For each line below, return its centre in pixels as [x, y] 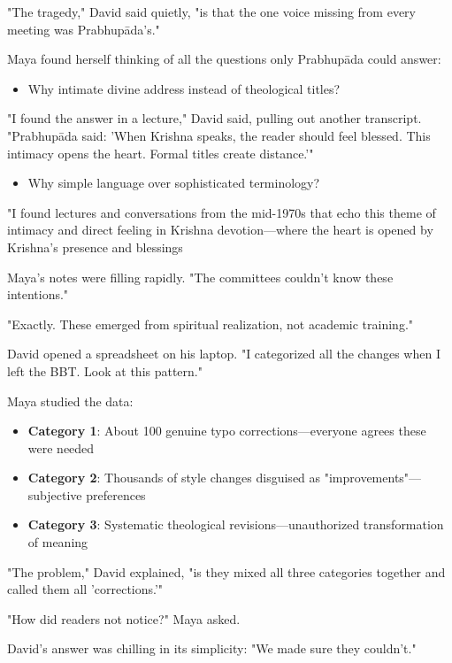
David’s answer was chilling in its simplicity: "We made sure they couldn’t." [212, 648]
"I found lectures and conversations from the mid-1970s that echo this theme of [222, 212]
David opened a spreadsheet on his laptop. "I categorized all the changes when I [224, 354]
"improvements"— [373, 478]
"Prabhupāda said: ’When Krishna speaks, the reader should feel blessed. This [219, 135]
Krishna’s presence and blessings [95, 247]
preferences [116, 494]
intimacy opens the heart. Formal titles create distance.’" [161, 153]
